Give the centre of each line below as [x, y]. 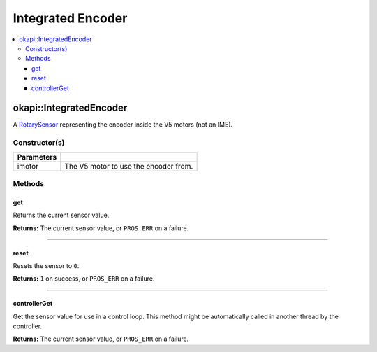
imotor [28, 166]
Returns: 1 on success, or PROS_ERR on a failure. [84, 279]
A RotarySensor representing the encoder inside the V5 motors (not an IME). [123, 125]
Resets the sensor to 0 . [46, 265]
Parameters [37, 157]
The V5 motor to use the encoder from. [129, 166]
